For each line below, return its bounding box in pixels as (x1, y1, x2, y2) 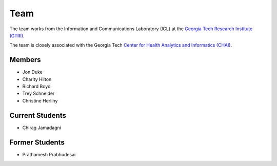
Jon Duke (22, 69, 43, 75)
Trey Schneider (22, 90, 55, 97)
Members (9, 55, 41, 64)
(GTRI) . (9, 32, 25, 38)
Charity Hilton (22, 76, 52, 82)
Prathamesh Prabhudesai (22, 151, 76, 157)
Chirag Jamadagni (22, 125, 62, 131)
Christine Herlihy (22, 97, 58, 103)
